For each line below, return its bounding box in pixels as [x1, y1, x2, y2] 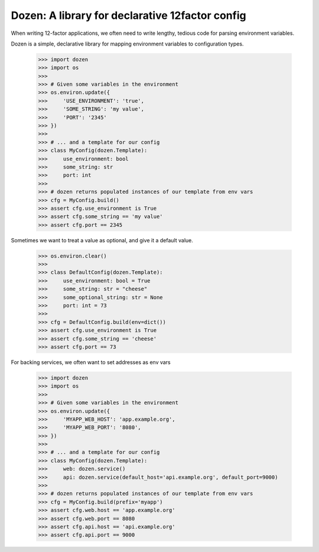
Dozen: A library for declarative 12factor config [11, 9, 246, 22]
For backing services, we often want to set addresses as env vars [11, 358, 171, 366]
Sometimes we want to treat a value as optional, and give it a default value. [11, 236, 193, 243]
